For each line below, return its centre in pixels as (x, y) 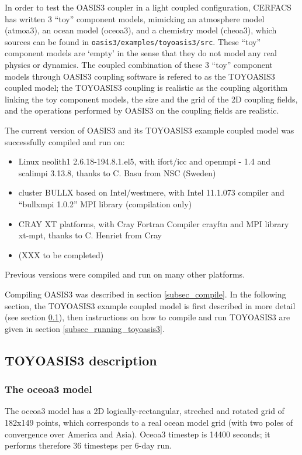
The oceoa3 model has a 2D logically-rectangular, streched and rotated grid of (145, 411)
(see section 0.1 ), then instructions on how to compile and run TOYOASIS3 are (147, 317)
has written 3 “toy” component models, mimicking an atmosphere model (135, 18)
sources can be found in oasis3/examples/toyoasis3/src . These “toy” (133, 41)
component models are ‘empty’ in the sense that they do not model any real (141, 53)
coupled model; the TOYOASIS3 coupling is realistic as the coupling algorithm (146, 88)
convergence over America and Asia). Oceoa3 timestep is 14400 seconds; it (138, 434)
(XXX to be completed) (61, 254)
